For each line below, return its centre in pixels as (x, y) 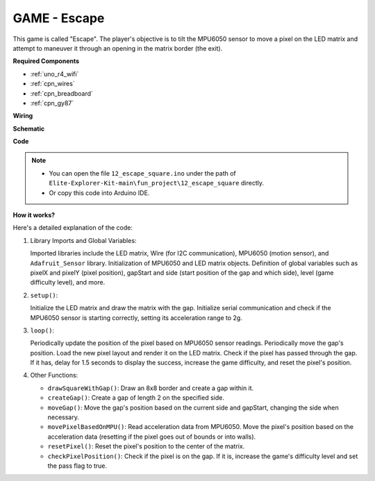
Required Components (46, 61)
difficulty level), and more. (68, 282)
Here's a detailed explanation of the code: (73, 228)
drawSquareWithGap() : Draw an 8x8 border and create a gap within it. (151, 388)
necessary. (64, 417)
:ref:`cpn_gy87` (52, 103)
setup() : (44, 295)
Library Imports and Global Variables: (83, 240)
